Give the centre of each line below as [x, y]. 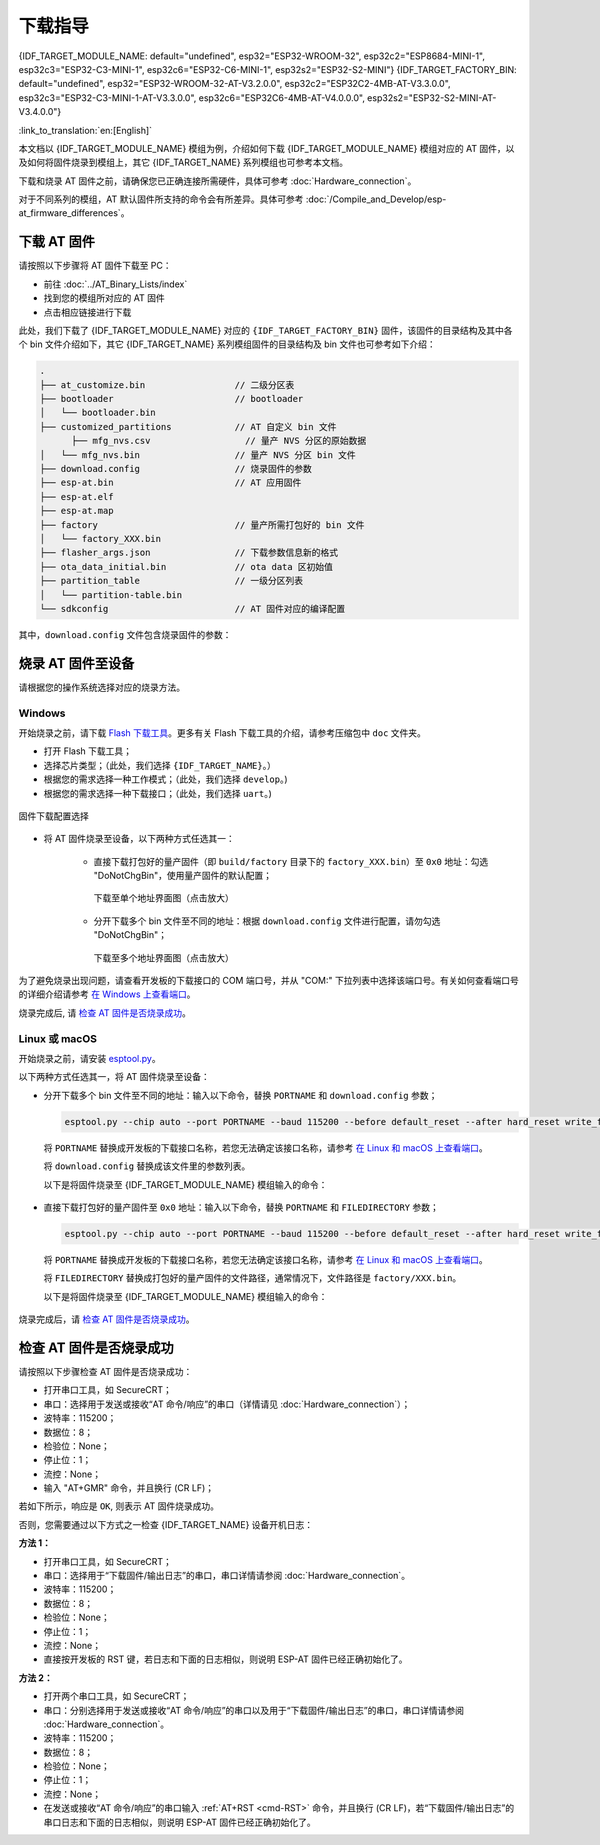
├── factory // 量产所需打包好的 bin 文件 [202, 524]
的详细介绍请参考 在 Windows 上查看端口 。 [107, 994]
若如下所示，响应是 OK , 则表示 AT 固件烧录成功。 [119, 1506]
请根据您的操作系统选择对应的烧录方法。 [101, 687]
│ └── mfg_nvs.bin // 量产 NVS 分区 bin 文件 [198, 454]
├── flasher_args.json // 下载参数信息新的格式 [189, 553]
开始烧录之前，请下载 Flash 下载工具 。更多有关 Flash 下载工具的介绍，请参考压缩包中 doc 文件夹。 [222, 732]
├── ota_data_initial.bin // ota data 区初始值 [186, 566]
